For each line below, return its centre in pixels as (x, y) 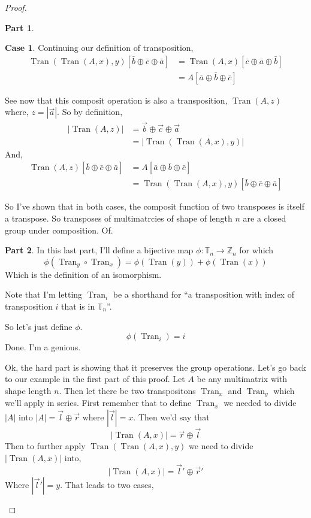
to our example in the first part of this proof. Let (95, 379)
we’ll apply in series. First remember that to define (98, 403)
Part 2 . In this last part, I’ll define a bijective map (99, 250)
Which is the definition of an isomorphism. (83, 274)
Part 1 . (19, 27)
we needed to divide (260, 403)
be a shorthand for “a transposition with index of (203, 294)
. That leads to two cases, (107, 484)
